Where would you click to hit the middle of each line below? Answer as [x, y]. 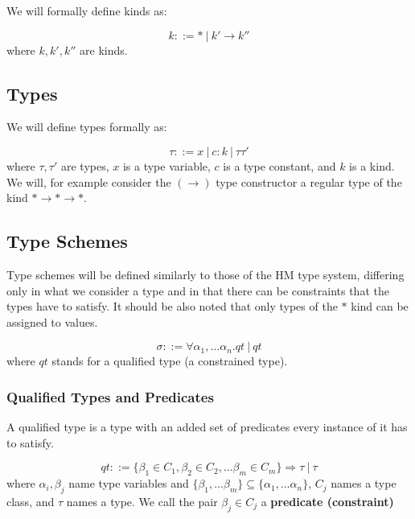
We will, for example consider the [89, 181]
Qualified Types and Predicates [110, 396]
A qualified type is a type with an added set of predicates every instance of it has [207, 427]
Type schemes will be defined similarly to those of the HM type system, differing [205, 274]
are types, [85, 165]
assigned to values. [52, 321]
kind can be [380, 306]
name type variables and [129, 483]
